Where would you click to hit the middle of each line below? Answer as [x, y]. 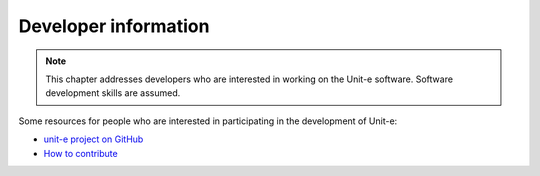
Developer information [114, 26]
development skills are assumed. [113, 93]
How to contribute [81, 153]
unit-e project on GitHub [93, 139]
